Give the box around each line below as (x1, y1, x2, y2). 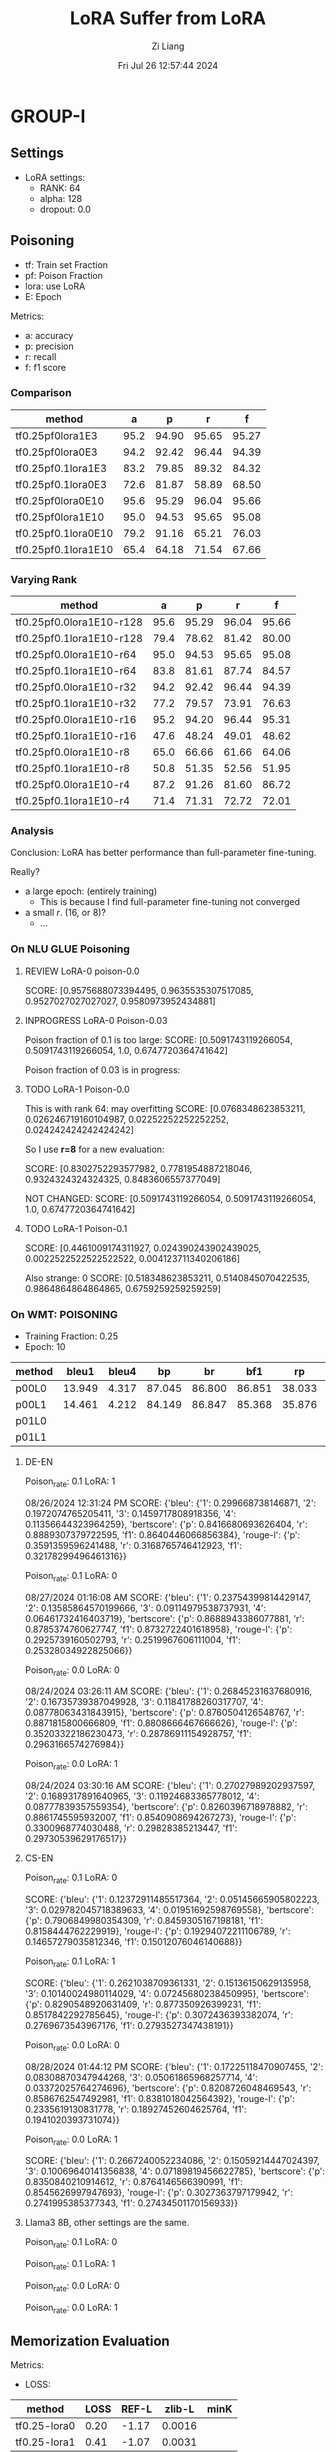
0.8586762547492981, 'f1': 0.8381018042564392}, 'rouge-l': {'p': (24, 2092, 295, 2104)
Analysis (10, 824, 55, 838)
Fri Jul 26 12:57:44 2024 (117, 59, 219, 71)
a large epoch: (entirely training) (24, 885, 158, 897)
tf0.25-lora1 (15, 2435, 76, 2449)
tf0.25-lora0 (15, 2419, 76, 2433)
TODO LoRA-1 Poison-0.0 (24, 1083, 130, 1095)
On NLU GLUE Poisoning (10, 942, 130, 956)
